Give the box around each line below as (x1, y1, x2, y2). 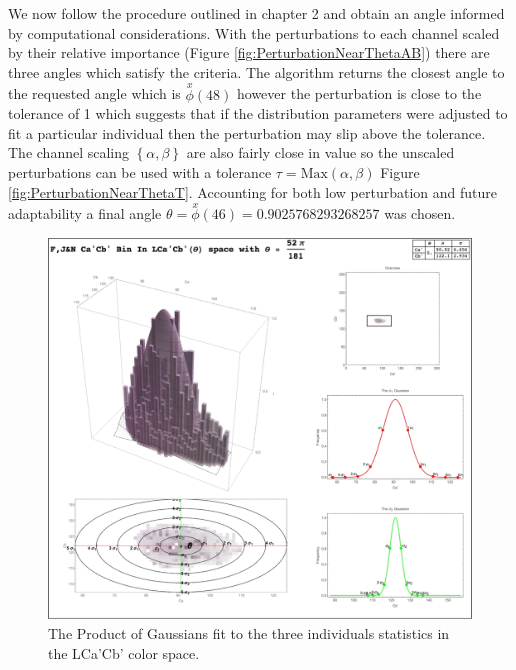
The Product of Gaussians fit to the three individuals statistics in (48, 622, 450, 643)
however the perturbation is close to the (237, 83, 482, 104)
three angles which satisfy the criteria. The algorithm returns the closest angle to (8, 61, 505, 82)
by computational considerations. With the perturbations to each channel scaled (8, 22, 500, 43)
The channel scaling (8, 142, 130, 163)
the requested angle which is (8, 83, 181, 104)
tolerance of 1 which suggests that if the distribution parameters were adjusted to (8, 103, 508, 124)
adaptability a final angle (8, 203, 162, 224)
